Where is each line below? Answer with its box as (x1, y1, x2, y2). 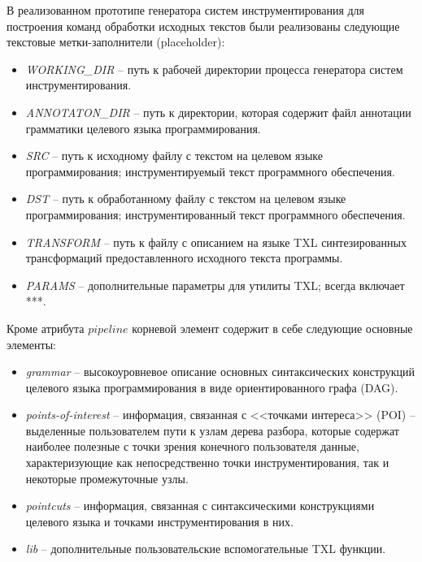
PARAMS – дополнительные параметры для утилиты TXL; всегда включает (25, 276, 405, 293)
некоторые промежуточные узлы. (25, 469, 189, 486)
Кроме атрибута (7, 319, 85, 336)
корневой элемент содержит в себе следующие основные (132, 319, 413, 336)
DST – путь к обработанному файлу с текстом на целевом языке (25, 190, 346, 207)
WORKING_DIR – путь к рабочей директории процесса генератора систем (25, 60, 403, 77)
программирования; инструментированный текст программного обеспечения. (25, 205, 406, 223)
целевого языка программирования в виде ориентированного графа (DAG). (25, 378, 398, 396)
